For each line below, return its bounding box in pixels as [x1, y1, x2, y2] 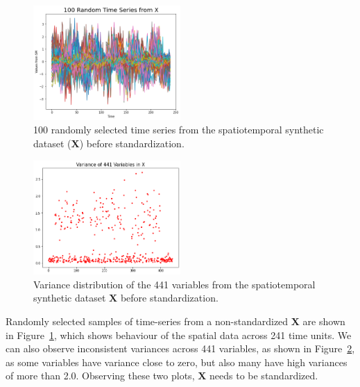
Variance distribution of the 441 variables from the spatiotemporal [33, 277, 316, 291]
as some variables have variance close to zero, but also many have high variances [6, 354, 348, 369]
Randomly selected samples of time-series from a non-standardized [6, 314, 289, 329]
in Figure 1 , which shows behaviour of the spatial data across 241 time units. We [6, 327, 352, 342]
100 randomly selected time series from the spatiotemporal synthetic [33, 122, 324, 137]
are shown [302, 314, 345, 329]
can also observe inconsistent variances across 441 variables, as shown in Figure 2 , [6, 341, 355, 356]
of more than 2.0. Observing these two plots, [6, 368, 195, 383]
